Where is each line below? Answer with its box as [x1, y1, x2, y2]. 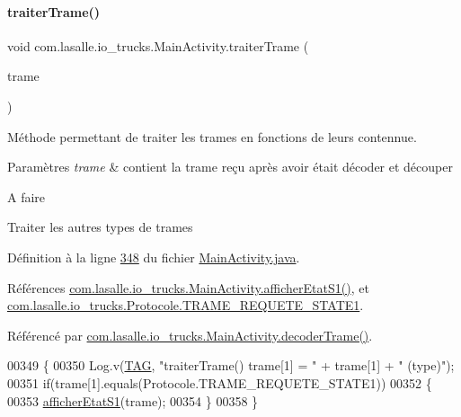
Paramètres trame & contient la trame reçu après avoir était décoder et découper [7, 157, 453, 176]
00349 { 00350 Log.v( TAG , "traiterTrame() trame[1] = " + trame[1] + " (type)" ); [7, 356, 455, 375]
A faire [7, 187, 46, 206]
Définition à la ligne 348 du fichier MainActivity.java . [7, 247, 300, 266]
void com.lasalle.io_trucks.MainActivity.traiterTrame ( [7, 36, 309, 55]
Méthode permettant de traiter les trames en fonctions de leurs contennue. [7, 127, 417, 146]
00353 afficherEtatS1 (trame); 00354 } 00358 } [7, 391, 259, 410]
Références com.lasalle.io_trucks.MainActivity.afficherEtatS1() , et [7, 278, 369, 297]
